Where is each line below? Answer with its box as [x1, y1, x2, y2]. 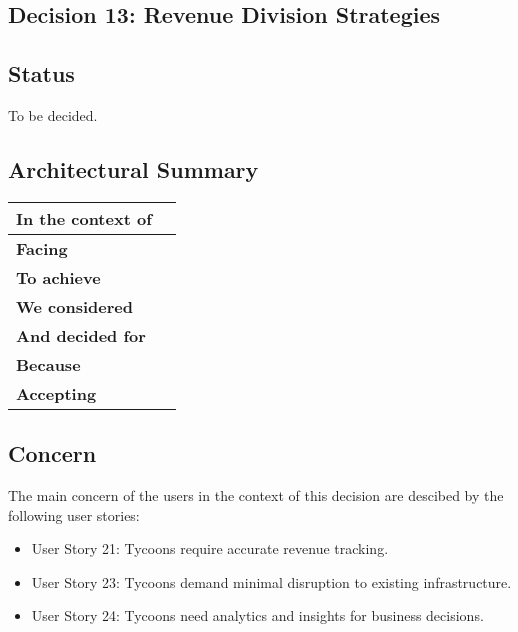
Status [8, 58, 75, 89]
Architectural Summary [8, 153, 259, 184]
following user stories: [8, 504, 140, 525]
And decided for [16, 323, 146, 347]
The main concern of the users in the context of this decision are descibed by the [8, 484, 504, 505]
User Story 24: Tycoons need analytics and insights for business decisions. [31, 605, 484, 626]
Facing [16, 236, 68, 260]
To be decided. [8, 104, 98, 125]
